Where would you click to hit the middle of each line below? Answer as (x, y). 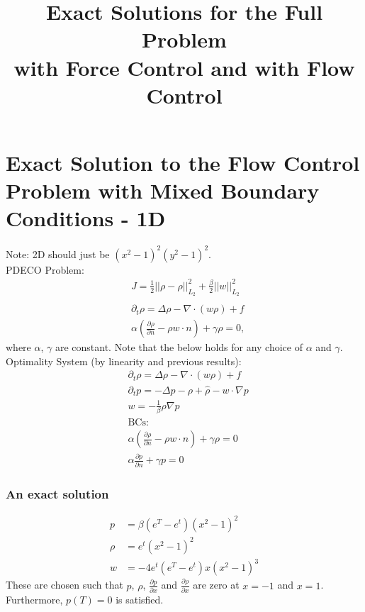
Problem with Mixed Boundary (163, 190)
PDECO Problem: (45, 269)
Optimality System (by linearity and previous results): (124, 361)
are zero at (216, 585)
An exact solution (57, 493)
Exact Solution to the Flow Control (183, 162)
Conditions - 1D (86, 218)
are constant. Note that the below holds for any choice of (179, 347)
